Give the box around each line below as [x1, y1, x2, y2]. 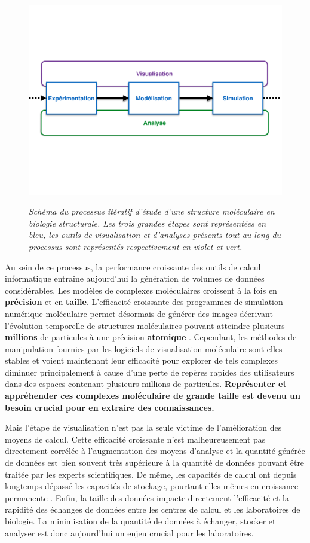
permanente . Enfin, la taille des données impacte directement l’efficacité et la [5, 491, 289, 504]
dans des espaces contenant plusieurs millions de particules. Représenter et [5, 377, 287, 390]
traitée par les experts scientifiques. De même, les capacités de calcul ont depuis [5, 468, 297, 480]
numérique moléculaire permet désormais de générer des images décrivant [5, 307, 273, 319]
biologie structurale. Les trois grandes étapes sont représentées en [29, 216, 266, 229]
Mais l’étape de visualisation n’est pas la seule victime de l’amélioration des [5, 421, 282, 434]
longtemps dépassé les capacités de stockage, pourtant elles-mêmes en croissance [5, 480, 299, 492]
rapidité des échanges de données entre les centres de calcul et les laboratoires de [5, 503, 300, 515]
